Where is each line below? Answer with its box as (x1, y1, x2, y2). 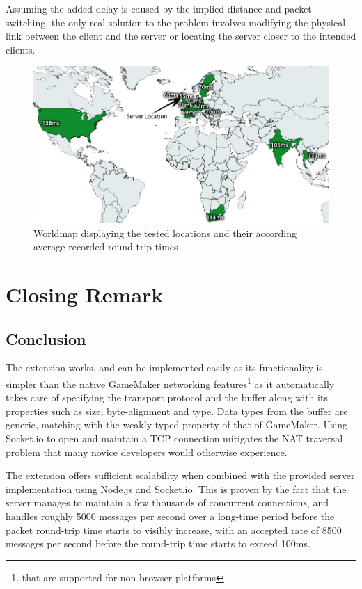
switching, (6, 15, 49, 29)
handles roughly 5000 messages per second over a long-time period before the (6, 508, 335, 523)
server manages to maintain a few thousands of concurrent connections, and (6, 495, 329, 510)
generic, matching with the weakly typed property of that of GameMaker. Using (6, 417, 348, 432)
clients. (6, 42, 36, 56)
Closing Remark (6, 280, 164, 308)
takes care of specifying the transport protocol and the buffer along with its (6, 390, 328, 405)
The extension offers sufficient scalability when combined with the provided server (6, 468, 355, 483)
